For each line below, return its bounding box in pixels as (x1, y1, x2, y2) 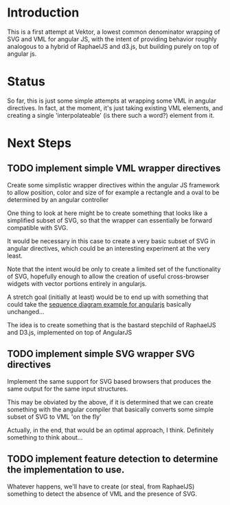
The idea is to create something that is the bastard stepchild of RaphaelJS (7, 320, 216, 329)
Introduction (7, 5, 80, 21)
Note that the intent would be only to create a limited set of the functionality (7, 265, 221, 273)
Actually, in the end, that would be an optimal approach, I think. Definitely (7, 426, 214, 434)
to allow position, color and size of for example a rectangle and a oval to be (7, 188, 220, 196)
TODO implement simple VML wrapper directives (7, 163, 221, 174)
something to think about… (7, 433, 83, 442)
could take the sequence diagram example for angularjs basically (7, 300, 192, 308)
